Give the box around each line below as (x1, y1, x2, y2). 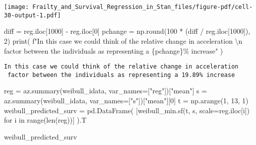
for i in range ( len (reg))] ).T (4, 115, 87, 125)
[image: (4, 3, 29, 10)
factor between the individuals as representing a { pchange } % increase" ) (4, 45, 223, 56)
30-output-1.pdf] (4, 11, 61, 19)
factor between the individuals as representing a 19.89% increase (7, 71, 235, 78)
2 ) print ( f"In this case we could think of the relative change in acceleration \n (4, 35, 243, 46)
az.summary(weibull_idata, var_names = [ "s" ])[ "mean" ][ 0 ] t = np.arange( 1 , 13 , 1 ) (4, 95, 249, 105)
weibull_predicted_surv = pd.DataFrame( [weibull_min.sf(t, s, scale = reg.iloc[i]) (4, 105, 250, 115)
